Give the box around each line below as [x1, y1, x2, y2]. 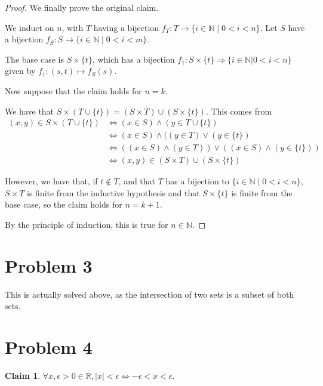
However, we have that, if [5, 175, 98, 187]
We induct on [5, 21, 54, 33]
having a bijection [93, 21, 159, 33]
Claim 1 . [5, 369, 41, 382]
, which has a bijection [92, 53, 175, 65]
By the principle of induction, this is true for [5, 218, 168, 231]
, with [61, 21, 84, 33]
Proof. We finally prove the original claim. [5, 1, 159, 13]
